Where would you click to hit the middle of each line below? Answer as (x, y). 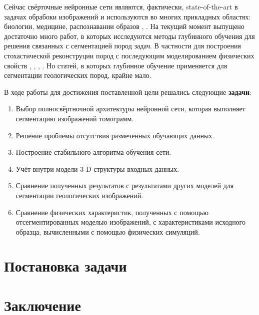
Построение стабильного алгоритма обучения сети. (93, 152)
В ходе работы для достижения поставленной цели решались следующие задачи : (128, 92)
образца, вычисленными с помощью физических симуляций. (108, 231)
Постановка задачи (65, 266)
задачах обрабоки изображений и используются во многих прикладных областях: (127, 16)
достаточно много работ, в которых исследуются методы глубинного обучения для (129, 36)
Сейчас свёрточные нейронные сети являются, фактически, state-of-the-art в (121, 6)
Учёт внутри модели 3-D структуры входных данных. (97, 168)
